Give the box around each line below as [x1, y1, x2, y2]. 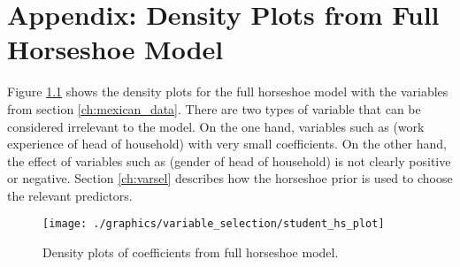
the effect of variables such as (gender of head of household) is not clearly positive [7, 151, 451, 170]
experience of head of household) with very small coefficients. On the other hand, [7, 134, 447, 153]
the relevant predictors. [7, 186, 133, 204]
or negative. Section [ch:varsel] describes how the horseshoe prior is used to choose [7, 169, 453, 187]
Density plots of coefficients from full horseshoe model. [42, 243, 339, 262]
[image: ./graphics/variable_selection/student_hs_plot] [42, 217, 385, 231]
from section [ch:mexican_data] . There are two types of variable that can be [7, 99, 421, 118]
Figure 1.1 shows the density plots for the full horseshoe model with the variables [7, 82, 448, 101]
